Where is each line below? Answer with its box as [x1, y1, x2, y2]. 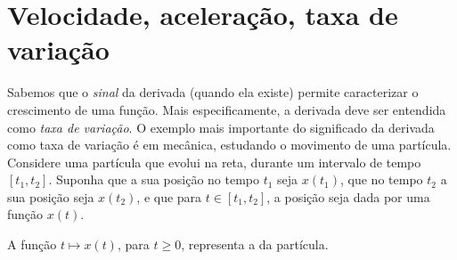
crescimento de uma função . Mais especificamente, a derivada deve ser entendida [7, 100, 446, 118]
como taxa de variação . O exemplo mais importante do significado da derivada [7, 118, 435, 136]
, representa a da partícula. [181, 235, 329, 254]
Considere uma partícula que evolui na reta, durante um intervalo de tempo [7, 152, 421, 171]
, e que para [136, 187, 202, 206]
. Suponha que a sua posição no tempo [48, 170, 260, 189]
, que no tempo [340, 170, 423, 189]
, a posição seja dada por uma [266, 187, 430, 206]
